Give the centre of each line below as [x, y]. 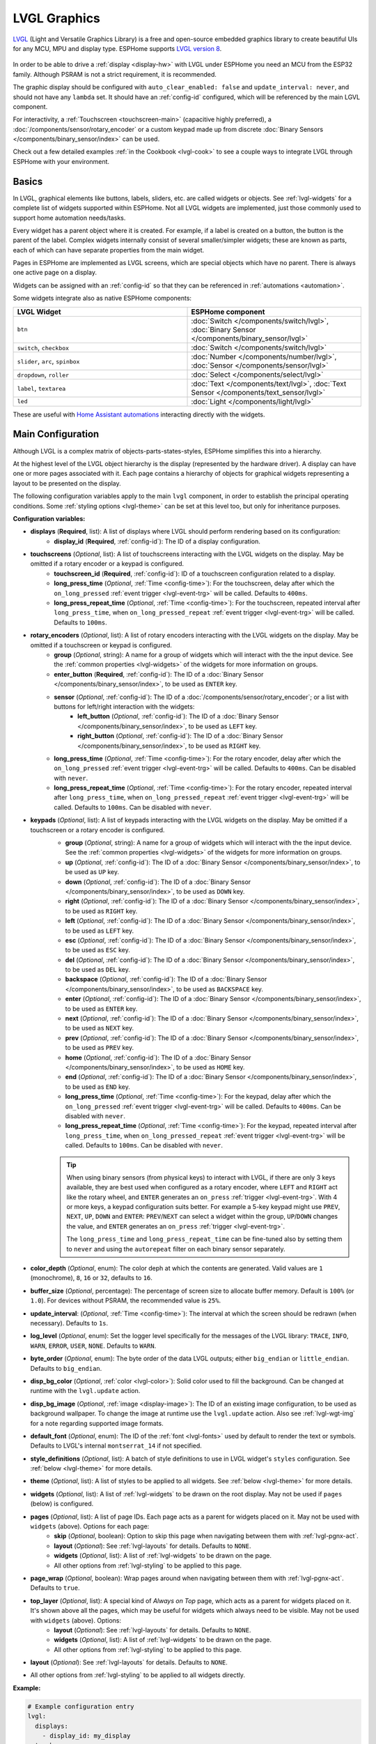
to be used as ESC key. [97, 950]
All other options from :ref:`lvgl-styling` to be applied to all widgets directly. [138, 1675]
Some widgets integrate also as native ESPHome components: [102, 298]
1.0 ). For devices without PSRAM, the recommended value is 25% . [126, 1300]
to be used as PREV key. [100, 1048]
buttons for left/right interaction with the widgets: [124, 706]
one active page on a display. [55, 273]
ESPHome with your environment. [61, 161]
